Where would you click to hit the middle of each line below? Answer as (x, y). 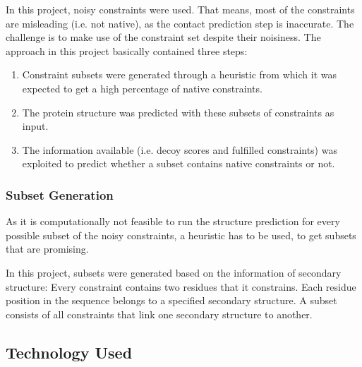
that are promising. (47, 249)
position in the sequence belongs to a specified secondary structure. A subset (171, 300)
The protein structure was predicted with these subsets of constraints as (178, 112)
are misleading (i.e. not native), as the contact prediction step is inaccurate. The (180, 23)
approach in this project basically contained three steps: (127, 50)
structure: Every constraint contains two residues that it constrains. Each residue (181, 286)
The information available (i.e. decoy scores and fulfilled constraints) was (180, 149)
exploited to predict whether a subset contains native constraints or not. (179, 163)
